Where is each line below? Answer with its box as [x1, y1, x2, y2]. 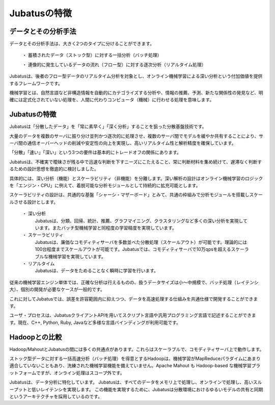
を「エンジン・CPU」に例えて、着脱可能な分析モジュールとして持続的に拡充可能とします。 [9, 183, 201, 189]
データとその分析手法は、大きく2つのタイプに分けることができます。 [9, 41, 155, 47]
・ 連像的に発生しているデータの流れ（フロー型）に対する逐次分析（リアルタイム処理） [22, 61, 206, 67]
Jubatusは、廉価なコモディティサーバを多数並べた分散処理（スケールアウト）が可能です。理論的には [35, 239, 247, 245]
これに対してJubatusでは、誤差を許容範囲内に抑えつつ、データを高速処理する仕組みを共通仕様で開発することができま [9, 296, 258, 302]
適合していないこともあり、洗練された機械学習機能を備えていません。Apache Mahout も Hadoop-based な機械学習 [9, 363, 252, 369]
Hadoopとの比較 [9, 333, 62, 341]
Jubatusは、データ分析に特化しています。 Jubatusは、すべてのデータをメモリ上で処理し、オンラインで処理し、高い [9, 379, 253, 385]
